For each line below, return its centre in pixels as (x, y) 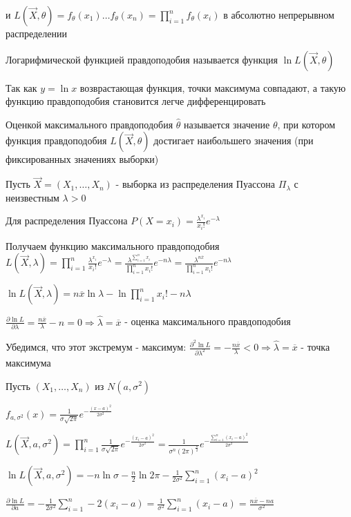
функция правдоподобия (56, 140)
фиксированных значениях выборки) (82, 159)
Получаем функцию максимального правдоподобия (113, 245)
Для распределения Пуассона (67, 221)
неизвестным (32, 197)
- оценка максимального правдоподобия (208, 321)
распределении (36, 33)
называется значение (227, 124)
